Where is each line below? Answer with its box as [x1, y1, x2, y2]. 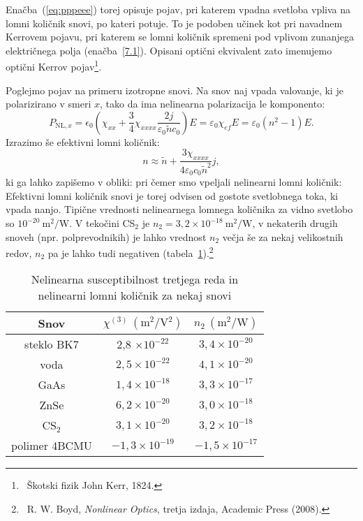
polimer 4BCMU [11, 437, 92, 454]
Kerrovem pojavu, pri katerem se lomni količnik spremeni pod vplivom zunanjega [6, 29, 354, 44]
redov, [6, 245, 32, 260]
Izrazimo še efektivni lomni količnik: [6, 134, 160, 149]
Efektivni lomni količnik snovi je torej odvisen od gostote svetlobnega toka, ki [6, 188, 339, 203]
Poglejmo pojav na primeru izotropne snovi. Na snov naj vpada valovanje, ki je [6, 82, 343, 97]
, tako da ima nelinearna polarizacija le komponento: [100, 96, 325, 111]
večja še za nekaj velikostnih [222, 229, 343, 244]
